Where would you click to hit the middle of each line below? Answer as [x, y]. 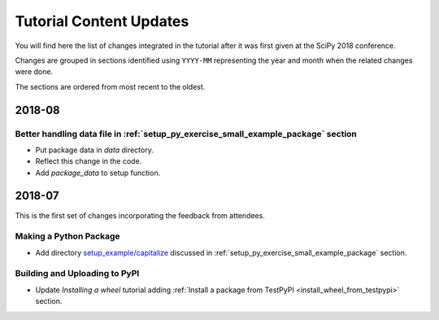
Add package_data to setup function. [98, 173]
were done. [34, 72]
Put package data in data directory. [94, 150]
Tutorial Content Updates [102, 21]
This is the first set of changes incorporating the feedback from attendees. [140, 215]
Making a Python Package [68, 236]
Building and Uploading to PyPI [77, 274]
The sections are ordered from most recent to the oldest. [110, 86]
